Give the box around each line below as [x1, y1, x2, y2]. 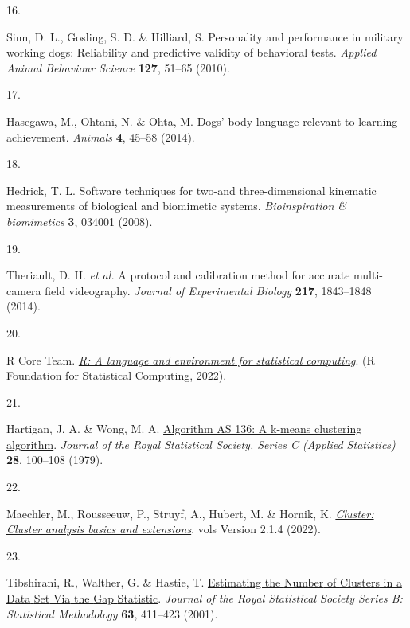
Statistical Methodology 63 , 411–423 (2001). [6, 605, 218, 622]
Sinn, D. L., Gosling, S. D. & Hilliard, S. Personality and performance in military [6, 28, 404, 45]
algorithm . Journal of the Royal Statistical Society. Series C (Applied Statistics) [6, 435, 396, 452]
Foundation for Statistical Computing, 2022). [6, 367, 227, 384]
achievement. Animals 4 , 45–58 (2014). [6, 128, 195, 145]
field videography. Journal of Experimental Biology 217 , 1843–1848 [45, 282, 372, 298]
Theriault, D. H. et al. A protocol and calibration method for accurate [6, 267, 350, 283]
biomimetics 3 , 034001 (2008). [6, 213, 153, 229]
